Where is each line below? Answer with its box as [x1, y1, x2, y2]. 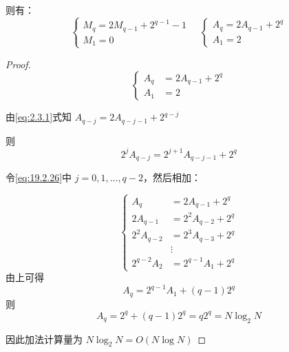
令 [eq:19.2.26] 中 [6, 170, 72, 185]
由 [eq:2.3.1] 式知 [6, 110, 72, 124]
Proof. [6, 56, 31, 71]
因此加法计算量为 [6, 331, 83, 346]
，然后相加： [142, 170, 201, 185]
